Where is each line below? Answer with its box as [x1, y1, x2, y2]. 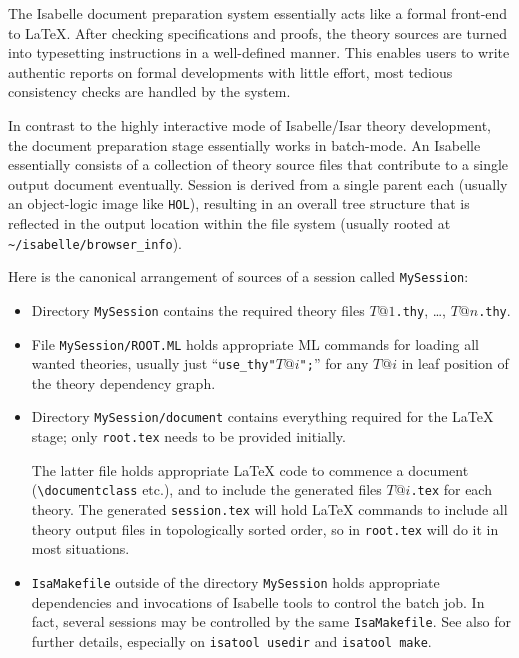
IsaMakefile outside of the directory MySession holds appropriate [31, 571, 440, 592]
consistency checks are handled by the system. [8, 81, 291, 102]
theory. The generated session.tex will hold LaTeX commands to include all [31, 499, 508, 520]
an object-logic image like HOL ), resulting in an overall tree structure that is [8, 193, 470, 214]
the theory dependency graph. [31, 372, 216, 393]
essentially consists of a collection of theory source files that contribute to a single [8, 154, 509, 175]
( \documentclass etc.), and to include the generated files [31, 479, 382, 500]
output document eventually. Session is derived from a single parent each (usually [8, 173, 508, 194]
